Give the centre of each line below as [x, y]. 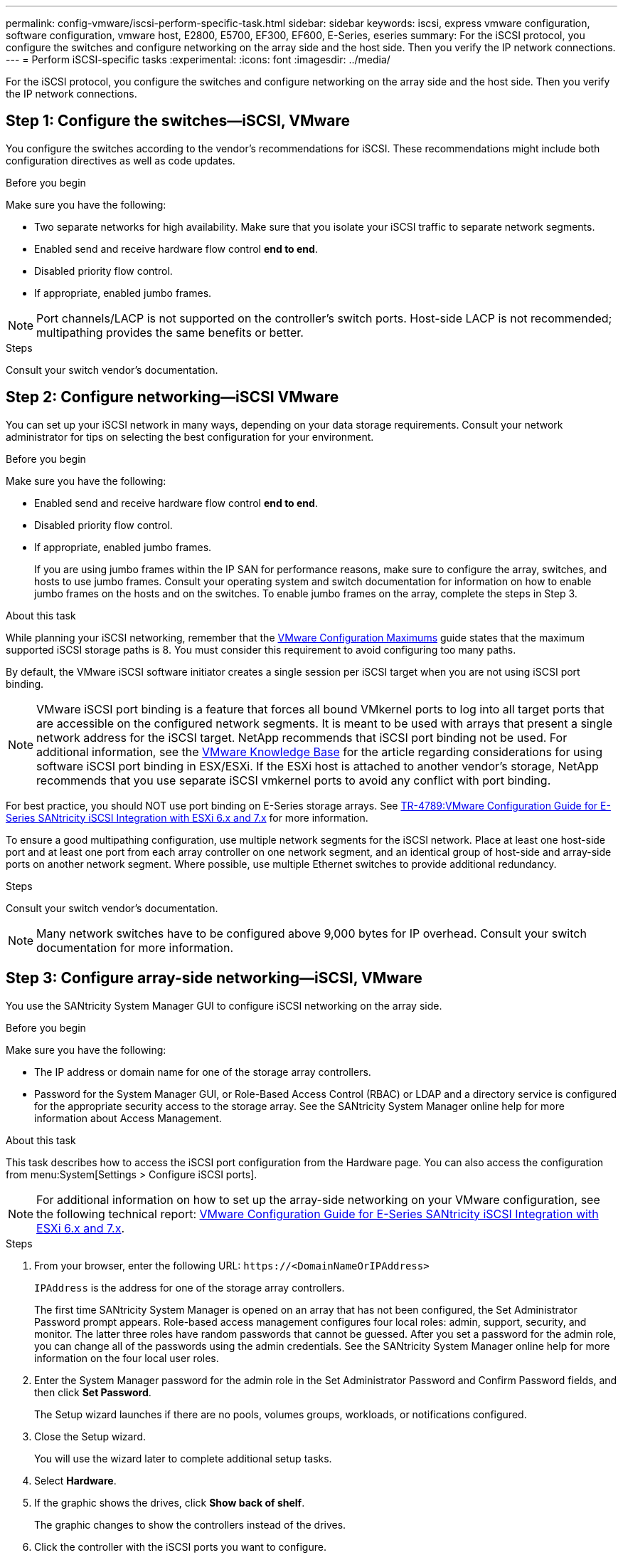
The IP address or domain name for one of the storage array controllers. [203, 1072]
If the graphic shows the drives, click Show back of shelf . [170, 1502]
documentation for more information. [135, 947]
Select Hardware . [75, 1480]
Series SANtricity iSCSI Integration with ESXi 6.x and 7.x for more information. [187, 817]
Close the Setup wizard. [90, 1436]
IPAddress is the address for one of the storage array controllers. [190, 1287]
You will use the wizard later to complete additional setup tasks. [183, 1458]
